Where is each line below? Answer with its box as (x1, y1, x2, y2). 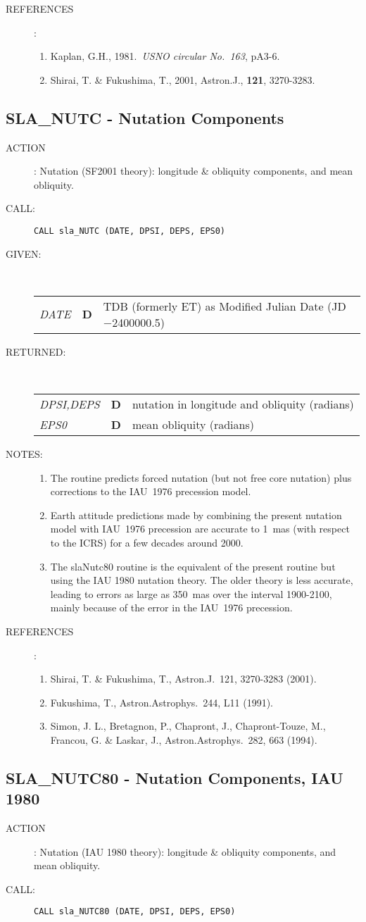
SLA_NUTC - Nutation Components (6, 106, 284, 128)
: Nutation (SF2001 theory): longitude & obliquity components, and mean (34, 163, 353, 178)
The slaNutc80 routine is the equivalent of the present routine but (50, 559, 336, 573)
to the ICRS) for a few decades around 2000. (50, 535, 244, 549)
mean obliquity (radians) (132, 416, 254, 432)
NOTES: (6, 446, 43, 461)
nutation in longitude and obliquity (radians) (132, 395, 354, 412)
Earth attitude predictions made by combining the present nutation (50, 507, 342, 522)
